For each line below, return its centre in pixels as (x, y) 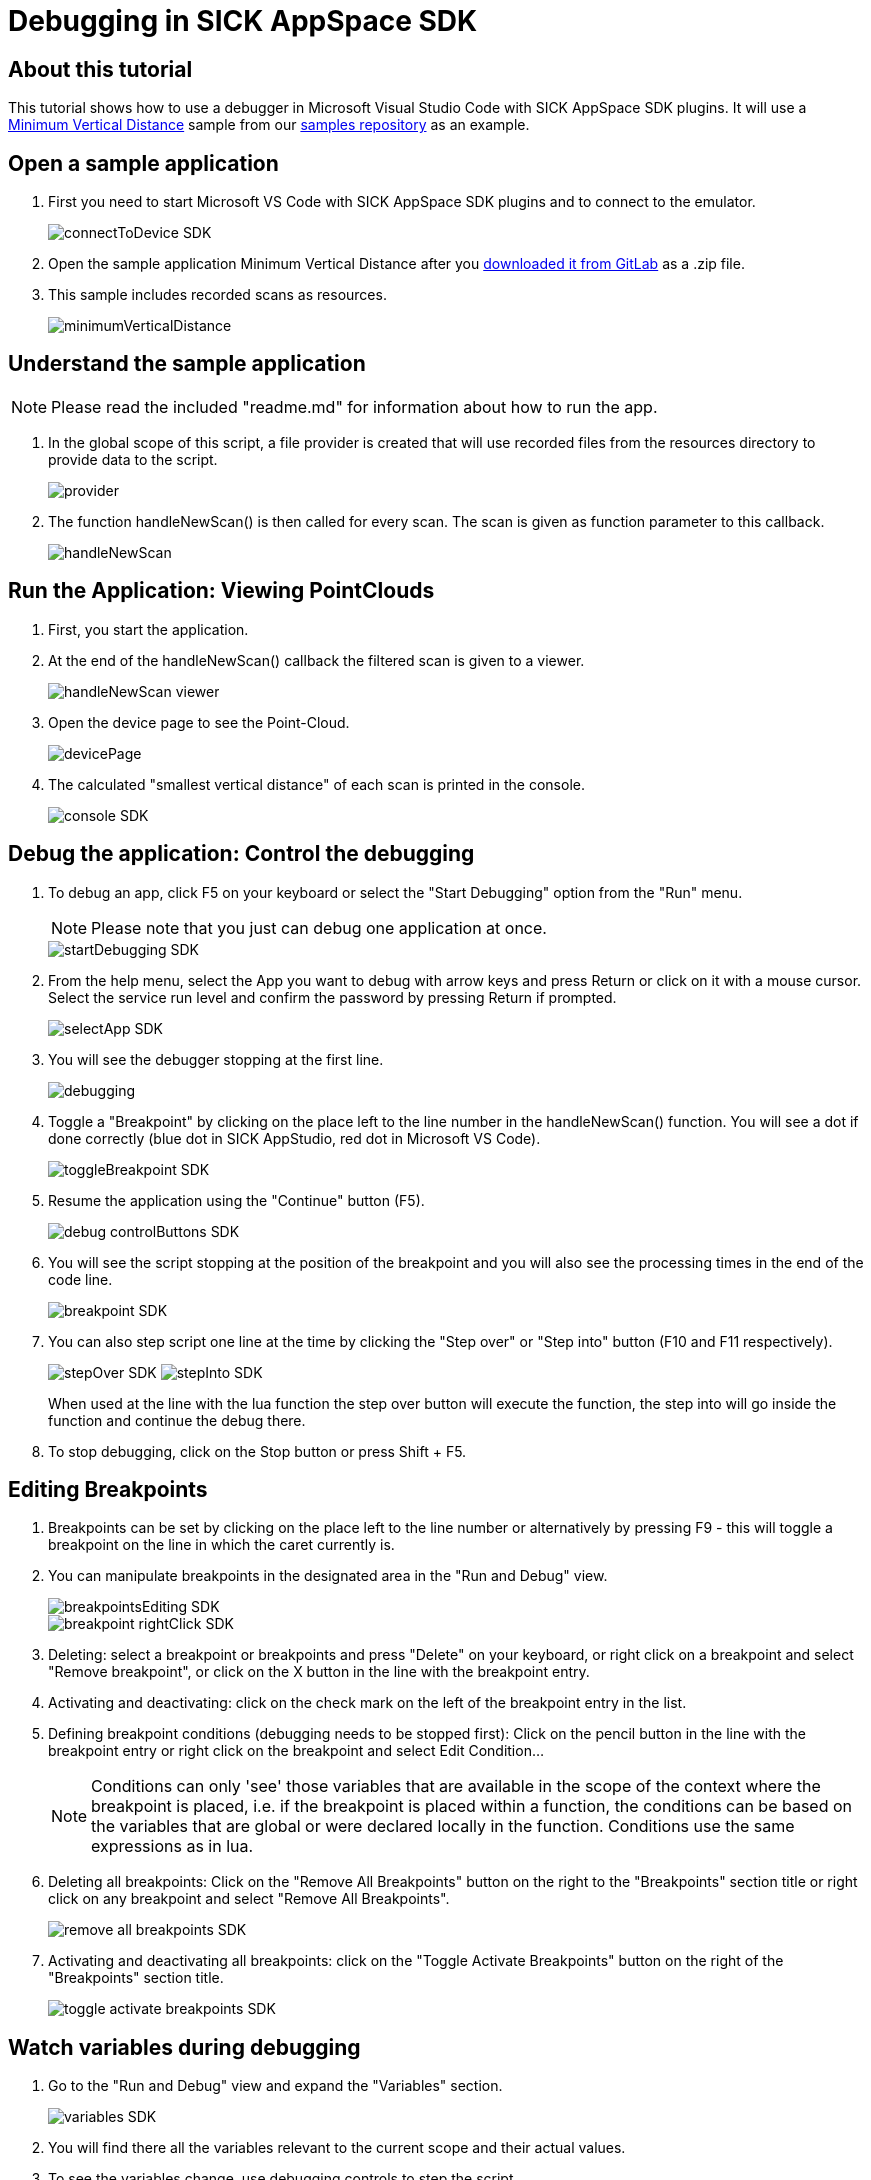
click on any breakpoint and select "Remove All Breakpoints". (249, 1899)
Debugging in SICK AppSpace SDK (243, 21)
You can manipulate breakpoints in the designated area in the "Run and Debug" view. (328, 1576)
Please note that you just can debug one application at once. (319, 927)
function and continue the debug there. (177, 1420)
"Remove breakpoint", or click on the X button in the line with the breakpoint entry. (319, 1672)
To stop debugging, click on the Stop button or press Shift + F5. (257, 1451)
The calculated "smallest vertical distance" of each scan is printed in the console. (316, 784)
